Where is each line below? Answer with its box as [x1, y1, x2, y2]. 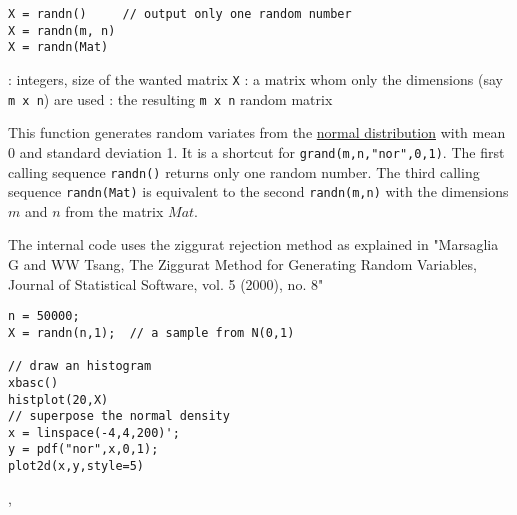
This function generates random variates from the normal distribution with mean [8, 122, 506, 143]
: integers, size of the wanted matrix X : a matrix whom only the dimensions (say [8, 68, 503, 89]
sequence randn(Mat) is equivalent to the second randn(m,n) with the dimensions [8, 181, 509, 202]
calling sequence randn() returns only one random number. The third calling [8, 161, 480, 182]
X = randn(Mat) [8, 40, 109, 55]
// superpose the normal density [8, 409, 230, 424]
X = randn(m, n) [8, 23, 116, 38]
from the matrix [65, 200, 164, 221]
